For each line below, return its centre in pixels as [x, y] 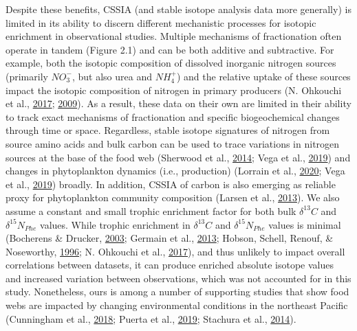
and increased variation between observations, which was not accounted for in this [178, 278]
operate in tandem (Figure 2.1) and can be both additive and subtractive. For [170, 49]
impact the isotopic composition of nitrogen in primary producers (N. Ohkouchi [174, 90]
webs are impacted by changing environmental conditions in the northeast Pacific [177, 305]
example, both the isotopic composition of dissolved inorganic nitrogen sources [171, 63]
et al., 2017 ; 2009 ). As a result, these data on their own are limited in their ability [178, 103]
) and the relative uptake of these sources [263, 76]
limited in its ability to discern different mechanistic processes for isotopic [161, 22]
